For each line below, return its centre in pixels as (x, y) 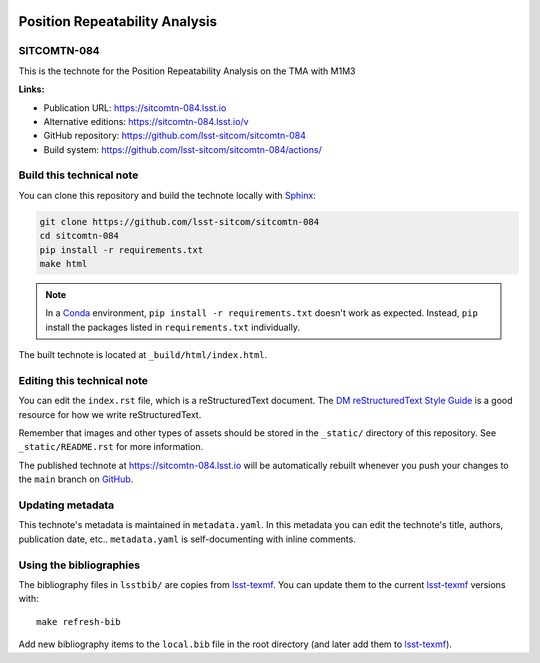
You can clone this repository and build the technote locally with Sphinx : (167, 195)
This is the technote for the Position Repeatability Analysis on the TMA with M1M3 (187, 71)
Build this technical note (78, 175)
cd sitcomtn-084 (79, 236)
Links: (31, 89)
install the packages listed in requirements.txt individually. (172, 327)
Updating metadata (66, 505)
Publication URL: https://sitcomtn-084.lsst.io (135, 107)
